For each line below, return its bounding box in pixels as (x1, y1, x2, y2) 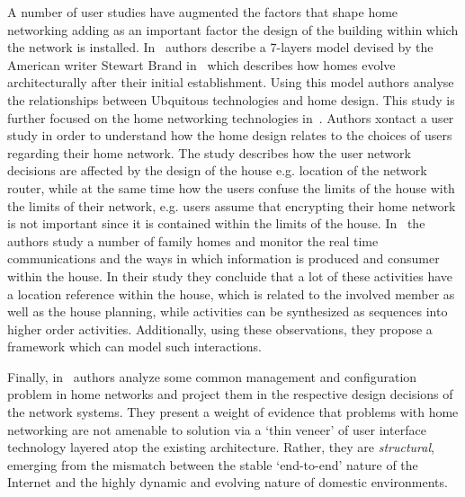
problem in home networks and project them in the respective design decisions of (7, 385, 453, 404)
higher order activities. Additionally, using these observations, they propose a (7, 319, 433, 338)
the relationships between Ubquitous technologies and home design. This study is (7, 90, 455, 109)
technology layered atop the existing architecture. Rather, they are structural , (7, 438, 434, 457)
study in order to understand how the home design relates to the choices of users (7, 126, 452, 145)
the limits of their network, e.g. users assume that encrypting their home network (7, 196, 456, 215)
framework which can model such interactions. (7, 337, 262, 356)
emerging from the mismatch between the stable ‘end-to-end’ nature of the (7, 455, 418, 474)
